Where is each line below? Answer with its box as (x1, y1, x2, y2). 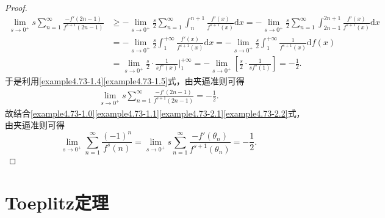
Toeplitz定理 (5, 189, 109, 214)
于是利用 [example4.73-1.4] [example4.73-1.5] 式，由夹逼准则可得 (5, 74, 245, 87)
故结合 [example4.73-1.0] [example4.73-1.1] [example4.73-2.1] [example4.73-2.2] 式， (5, 106, 305, 119)
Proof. (5, 1, 27, 13)
